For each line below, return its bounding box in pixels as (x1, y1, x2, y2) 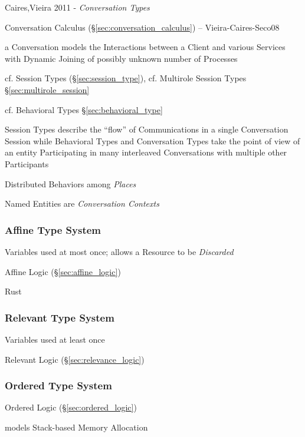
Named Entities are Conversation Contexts (5, 197, 159, 210)
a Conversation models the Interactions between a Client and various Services (5, 41, 286, 53)
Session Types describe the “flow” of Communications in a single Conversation (5, 123, 288, 135)
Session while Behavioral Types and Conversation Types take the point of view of (5, 134, 300, 147)
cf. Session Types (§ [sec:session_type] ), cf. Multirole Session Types (5, 72, 247, 84)
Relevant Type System (5, 310, 114, 325)
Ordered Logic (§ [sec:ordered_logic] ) (5, 401, 137, 413)
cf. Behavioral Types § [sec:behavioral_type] (5, 103, 163, 115)
